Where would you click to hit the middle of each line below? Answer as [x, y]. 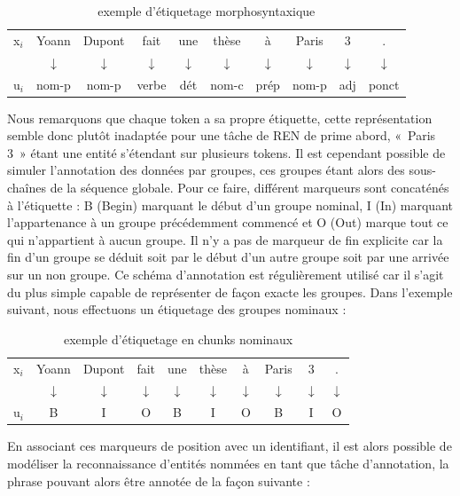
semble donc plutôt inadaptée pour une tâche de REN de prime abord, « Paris [222, 135]
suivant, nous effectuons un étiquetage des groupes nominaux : [177, 309]
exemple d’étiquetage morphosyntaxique [207, 11]
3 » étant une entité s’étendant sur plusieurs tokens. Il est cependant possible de [226, 152]
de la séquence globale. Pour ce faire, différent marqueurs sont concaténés [249, 187]
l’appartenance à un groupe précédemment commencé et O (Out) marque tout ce [228, 222]
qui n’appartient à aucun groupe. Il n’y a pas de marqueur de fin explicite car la [225, 239]
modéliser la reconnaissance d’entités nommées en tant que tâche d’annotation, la [228, 463]
